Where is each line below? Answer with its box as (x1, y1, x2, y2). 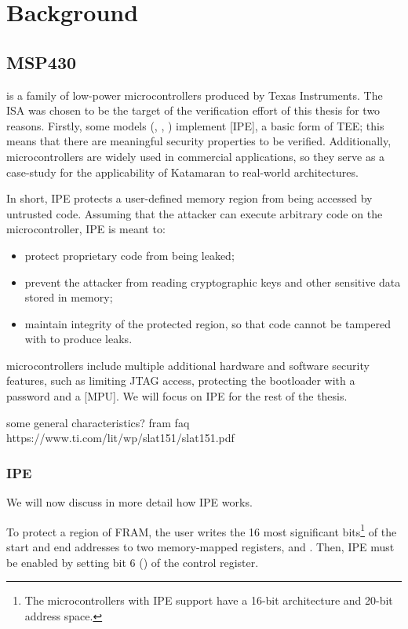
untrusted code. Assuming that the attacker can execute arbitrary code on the (6, 205, 383, 221)
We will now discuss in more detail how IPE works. (6, 494, 253, 510)
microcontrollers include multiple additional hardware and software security (6, 357, 370, 373)
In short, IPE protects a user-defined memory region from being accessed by (6, 190, 373, 207)
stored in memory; (24, 289, 113, 305)
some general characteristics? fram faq (6, 414, 190, 430)
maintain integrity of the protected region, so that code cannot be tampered (24, 315, 391, 331)
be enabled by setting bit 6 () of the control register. (6, 554, 259, 570)
